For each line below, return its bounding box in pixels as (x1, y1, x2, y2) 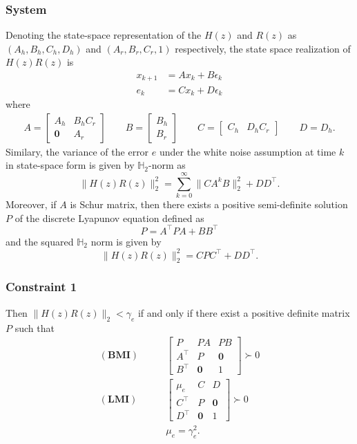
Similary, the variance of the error (6, 144, 149, 158)
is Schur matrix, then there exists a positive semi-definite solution (70, 196, 348, 211)
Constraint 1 (6, 278, 77, 295)
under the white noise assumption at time (159, 144, 336, 158)
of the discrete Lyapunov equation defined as (15, 210, 204, 225)
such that (15, 320, 55, 335)
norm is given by (90, 234, 162, 248)
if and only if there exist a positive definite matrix (137, 305, 350, 320)
